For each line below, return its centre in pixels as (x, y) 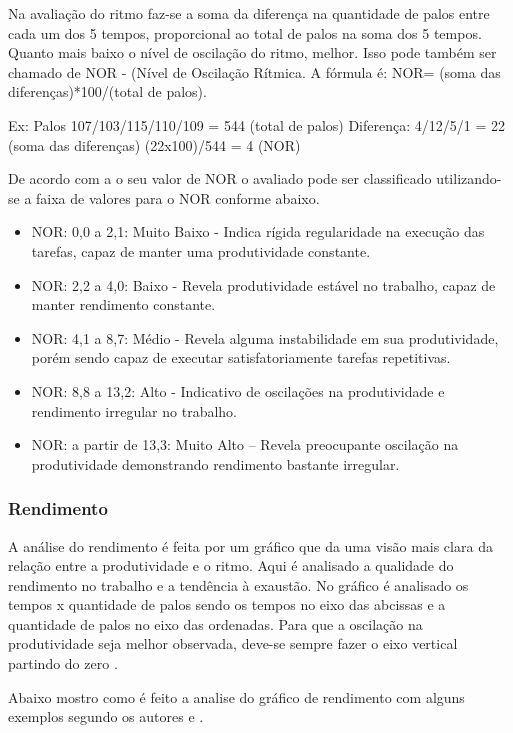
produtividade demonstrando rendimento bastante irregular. (215, 463)
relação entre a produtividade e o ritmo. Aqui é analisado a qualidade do (231, 565)
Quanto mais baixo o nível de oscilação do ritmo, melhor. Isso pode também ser (252, 52)
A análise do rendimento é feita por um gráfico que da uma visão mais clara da (250, 545)
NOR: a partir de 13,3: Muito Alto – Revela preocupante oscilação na (245, 444)
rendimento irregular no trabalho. (134, 410)
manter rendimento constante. (123, 304)
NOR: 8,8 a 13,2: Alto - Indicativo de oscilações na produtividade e (238, 390)
